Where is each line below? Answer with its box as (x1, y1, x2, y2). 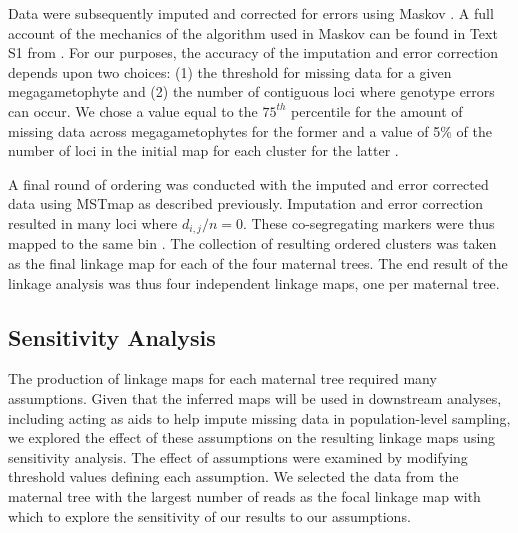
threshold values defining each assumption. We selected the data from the (8, 466, 459, 487)
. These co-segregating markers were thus (242, 212, 495, 233)
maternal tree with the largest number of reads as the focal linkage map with (8, 485, 481, 506)
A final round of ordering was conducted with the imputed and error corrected (8, 173, 489, 194)
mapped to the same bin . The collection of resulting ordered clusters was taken (8, 233, 497, 254)
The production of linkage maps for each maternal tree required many (8, 368, 437, 389)
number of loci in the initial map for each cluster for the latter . (8, 140, 399, 161)
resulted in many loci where (8, 212, 178, 233)
